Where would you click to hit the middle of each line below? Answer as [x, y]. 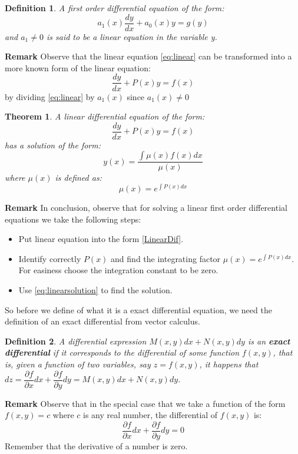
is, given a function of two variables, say [78, 364]
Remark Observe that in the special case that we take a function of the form [145, 403]
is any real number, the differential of [150, 415]
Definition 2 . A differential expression [76, 341]
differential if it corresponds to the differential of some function [122, 352]
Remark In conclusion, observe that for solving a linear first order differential [146, 208]
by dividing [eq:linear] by [50, 96]
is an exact [269, 341]
